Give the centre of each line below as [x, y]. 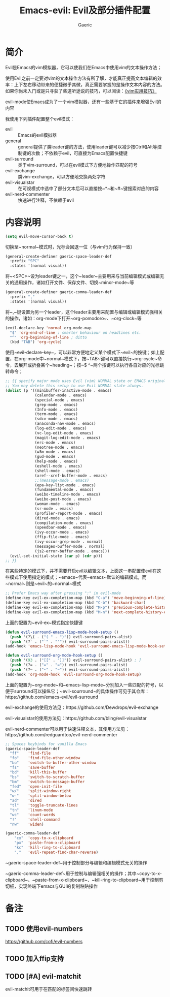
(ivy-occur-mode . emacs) [62, 532]
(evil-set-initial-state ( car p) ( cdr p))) [56, 556]
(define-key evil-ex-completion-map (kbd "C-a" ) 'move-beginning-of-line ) [86, 598]
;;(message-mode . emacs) [62, 480]
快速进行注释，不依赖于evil [46, 200]
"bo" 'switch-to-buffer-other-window [53, 763]
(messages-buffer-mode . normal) [70, 546]
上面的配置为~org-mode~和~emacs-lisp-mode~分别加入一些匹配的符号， [82, 684]
